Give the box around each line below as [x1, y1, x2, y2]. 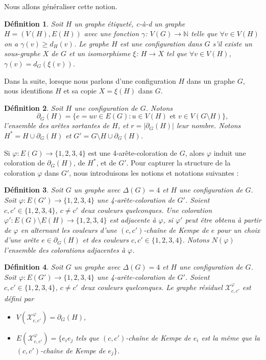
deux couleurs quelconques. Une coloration [80, 204, 212, 215]
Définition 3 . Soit [4, 184, 63, 195]
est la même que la [201, 332, 260, 343]
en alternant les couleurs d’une [20, 224, 117, 235]
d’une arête [4, 234, 39, 245]
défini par [4, 293, 34, 304]
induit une [213, 147, 246, 158]
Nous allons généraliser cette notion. [4, 1, 117, 11]
